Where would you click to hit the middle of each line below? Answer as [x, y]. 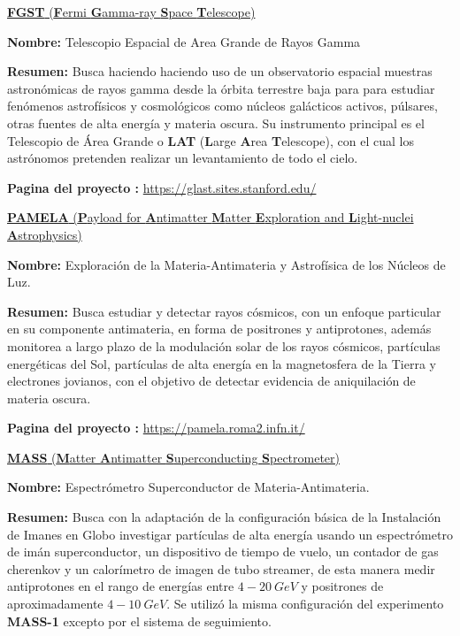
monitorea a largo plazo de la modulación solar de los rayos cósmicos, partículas [224, 345]
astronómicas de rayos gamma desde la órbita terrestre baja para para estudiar [221, 88]
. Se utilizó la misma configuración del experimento [305, 604]
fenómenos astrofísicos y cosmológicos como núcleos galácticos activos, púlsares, [222, 106]
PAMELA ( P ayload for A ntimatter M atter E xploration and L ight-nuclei [211, 217]
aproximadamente [55, 604]
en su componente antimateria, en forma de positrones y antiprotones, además [219, 329]
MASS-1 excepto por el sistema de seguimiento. [139, 621]
